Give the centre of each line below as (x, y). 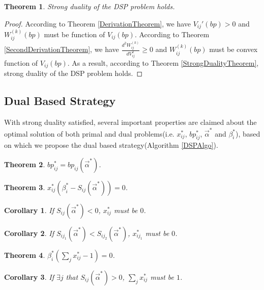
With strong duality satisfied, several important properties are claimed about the (130, 122)
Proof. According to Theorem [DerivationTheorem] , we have (97, 23)
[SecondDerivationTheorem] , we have (62, 49)
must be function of (75, 34)
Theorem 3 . (25, 187)
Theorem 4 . (25, 255)
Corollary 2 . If (29, 233)
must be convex (233, 49)
